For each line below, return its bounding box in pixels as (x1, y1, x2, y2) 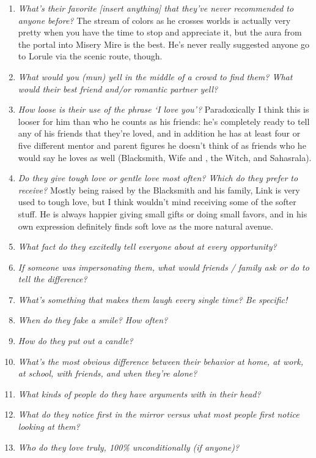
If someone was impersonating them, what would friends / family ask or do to (18, 260, 309, 273)
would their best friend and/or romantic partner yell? (18, 82, 218, 95)
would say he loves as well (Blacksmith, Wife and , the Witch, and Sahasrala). (18, 151, 312, 163)
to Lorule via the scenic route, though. (18, 50, 163, 62)
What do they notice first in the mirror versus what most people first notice (18, 408, 299, 421)
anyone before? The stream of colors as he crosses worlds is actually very (18, 13, 291, 26)
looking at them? (18, 420, 80, 433)
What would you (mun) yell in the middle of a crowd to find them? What (18, 70, 293, 83)
